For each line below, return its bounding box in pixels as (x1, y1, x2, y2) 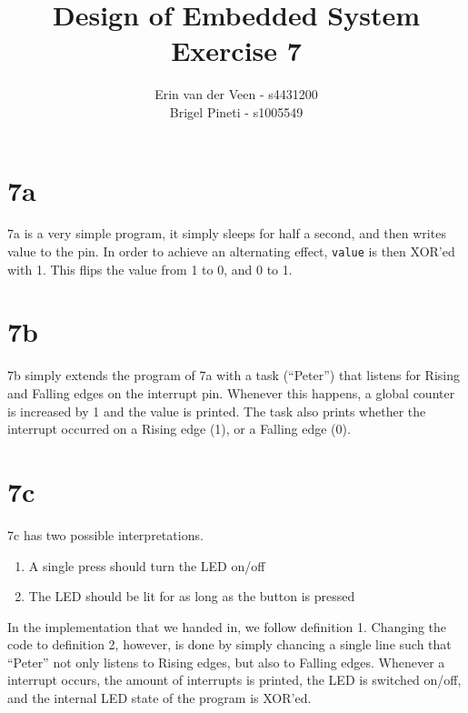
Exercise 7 (171, 32, 302, 69)
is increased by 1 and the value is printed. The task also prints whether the (7, 401, 426, 420)
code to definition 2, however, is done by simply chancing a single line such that (7, 635, 452, 654)
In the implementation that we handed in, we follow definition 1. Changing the (7, 617, 447, 636)
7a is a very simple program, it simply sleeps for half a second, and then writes (7, 224, 446, 243)
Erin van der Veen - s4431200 (154, 85, 318, 104)
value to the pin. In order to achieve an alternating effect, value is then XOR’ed (7, 242, 455, 261)
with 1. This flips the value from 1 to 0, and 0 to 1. (7, 259, 293, 278)
